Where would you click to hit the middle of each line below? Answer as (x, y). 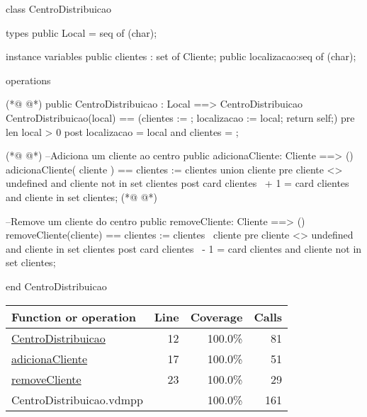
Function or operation (74, 316)
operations (28, 80)
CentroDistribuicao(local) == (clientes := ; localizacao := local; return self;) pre (180, 117)
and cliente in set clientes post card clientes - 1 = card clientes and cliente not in (184, 248)
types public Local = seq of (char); (81, 32)
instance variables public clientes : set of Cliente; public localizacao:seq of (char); (181, 56)
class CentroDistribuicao (59, 8)
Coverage (216, 316)
